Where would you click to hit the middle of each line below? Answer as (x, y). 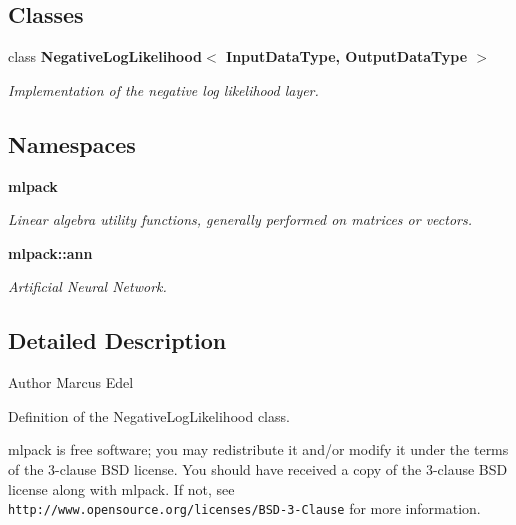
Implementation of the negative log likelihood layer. (163, 89)
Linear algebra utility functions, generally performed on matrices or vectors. (240, 219)
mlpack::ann (50, 252)
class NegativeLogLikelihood (105, 56)
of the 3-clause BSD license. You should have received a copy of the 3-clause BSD (258, 468)
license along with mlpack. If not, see (121, 488)
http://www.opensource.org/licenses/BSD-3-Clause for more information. (244, 508)
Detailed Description (117, 340)
